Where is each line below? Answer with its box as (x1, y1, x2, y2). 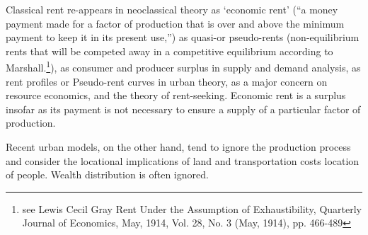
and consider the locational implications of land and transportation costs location (6, 153, 360, 168)
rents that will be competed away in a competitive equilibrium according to (6, 43, 333, 58)
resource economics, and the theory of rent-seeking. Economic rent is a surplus (6, 88, 346, 103)
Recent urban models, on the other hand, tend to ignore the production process (6, 139, 351, 154)
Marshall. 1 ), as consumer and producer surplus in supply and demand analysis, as (6, 58, 361, 75)
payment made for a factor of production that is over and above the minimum (6, 16, 345, 30)
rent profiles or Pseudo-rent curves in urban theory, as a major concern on (6, 74, 328, 88)
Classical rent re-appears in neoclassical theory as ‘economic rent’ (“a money (6, 2, 338, 16)
